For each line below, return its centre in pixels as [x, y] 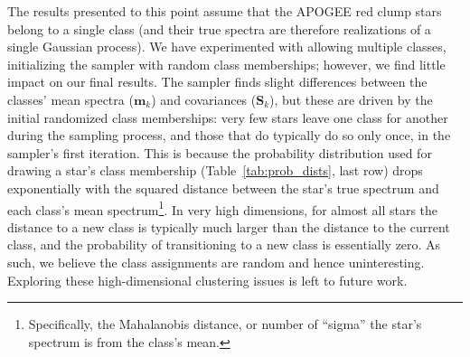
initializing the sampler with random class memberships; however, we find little [226, 64]
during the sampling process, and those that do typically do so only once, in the [229, 135]
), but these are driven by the [351, 99]
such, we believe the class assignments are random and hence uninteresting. [216, 262]
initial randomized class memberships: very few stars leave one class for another [228, 117]
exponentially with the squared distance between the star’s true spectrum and [223, 188]
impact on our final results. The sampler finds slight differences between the [217, 82]
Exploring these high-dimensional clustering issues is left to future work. [207, 280]
